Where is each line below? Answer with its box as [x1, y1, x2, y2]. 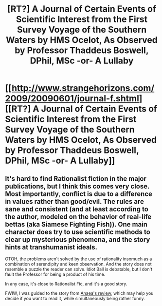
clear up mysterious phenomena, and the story [5, 235, 150, 244]
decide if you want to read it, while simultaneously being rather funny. [5, 296, 145, 301]
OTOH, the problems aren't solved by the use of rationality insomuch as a [5, 256, 152, 262]
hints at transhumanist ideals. [5, 243, 97, 251]
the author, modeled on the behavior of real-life [5, 212, 152, 221]
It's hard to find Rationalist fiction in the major [5, 174, 147, 183]
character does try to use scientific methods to [5, 228, 151, 236]
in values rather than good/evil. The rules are [5, 197, 144, 206]
